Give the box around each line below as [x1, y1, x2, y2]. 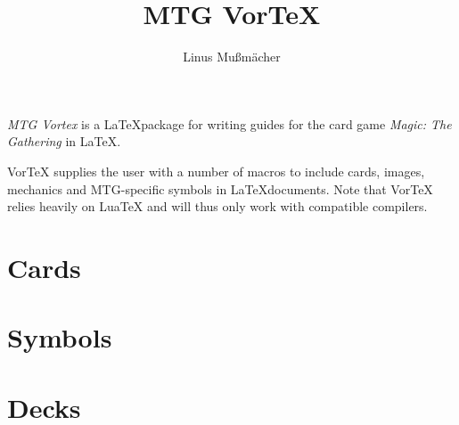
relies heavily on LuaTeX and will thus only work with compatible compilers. [7, 197, 428, 216]
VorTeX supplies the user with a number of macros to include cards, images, [7, 161, 425, 180]
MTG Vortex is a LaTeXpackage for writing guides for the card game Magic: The [7, 114, 452, 133]
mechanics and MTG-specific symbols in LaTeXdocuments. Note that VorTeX [7, 179, 433, 198]
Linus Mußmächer [183, 47, 281, 66]
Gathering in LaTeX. [7, 132, 121, 151]
